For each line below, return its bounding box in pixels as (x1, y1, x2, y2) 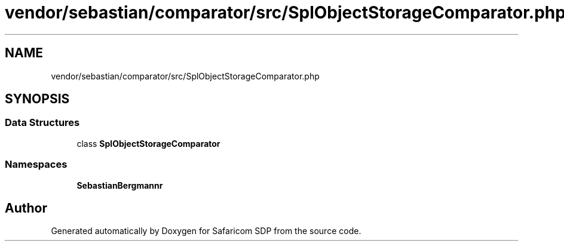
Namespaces (5, 158, 68, 171)
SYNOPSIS (5, 91, 70, 107)
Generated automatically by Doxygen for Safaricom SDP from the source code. (51, 226, 361, 236)
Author (5, 200, 47, 216)
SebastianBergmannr (76, 180, 163, 190)
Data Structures (5, 116, 80, 129)
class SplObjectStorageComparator (76, 138, 220, 149)
